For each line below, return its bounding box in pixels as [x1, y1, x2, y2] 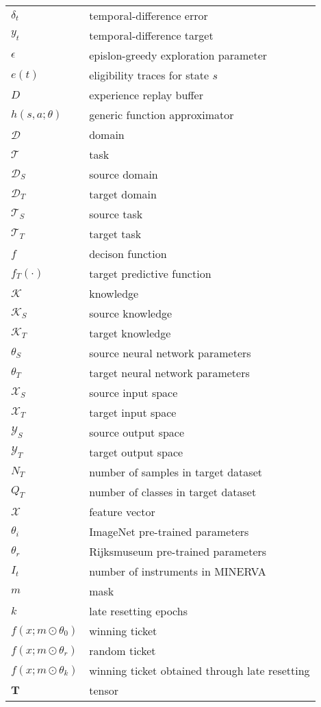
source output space [89, 424, 185, 440]
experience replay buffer [89, 87, 203, 103]
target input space [89, 404, 177, 420]
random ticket [89, 643, 156, 658]
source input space [89, 385, 178, 400]
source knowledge [89, 305, 172, 321]
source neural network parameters [89, 345, 251, 361]
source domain [89, 166, 158, 182]
